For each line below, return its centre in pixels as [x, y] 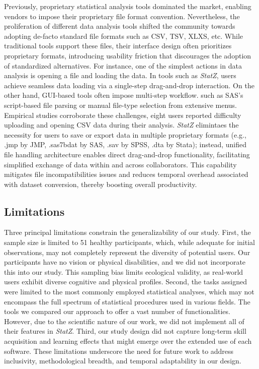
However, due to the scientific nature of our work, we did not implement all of [124, 321]
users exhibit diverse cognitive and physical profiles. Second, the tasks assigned [126, 282]
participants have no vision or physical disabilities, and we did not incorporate [125, 262]
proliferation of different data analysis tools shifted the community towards [120, 26]
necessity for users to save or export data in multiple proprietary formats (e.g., [125, 134]
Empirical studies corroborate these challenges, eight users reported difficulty [123, 115]
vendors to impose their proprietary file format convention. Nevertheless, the [122, 16]
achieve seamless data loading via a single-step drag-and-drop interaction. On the [129, 85]
